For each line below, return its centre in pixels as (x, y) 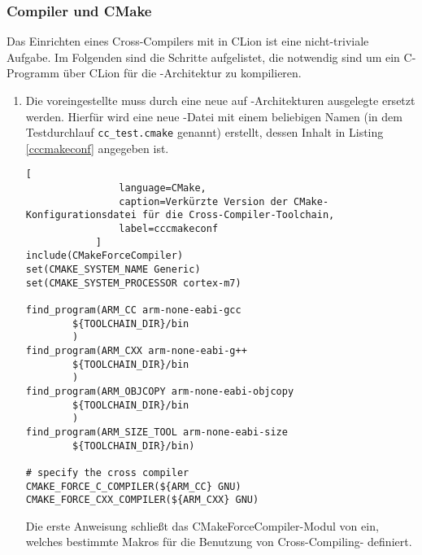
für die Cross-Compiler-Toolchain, (238, 215)
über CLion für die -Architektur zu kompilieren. (182, 73)
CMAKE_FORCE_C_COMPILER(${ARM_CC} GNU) (133, 486)
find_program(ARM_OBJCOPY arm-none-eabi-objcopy (160, 391)
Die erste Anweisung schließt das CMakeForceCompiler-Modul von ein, (202, 525)
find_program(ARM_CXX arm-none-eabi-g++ (136, 350)
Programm (33, 73)
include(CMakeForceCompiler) (104, 256)
